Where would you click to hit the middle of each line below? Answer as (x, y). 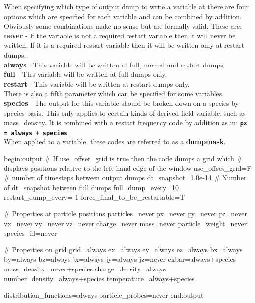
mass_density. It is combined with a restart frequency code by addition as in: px (126, 122)
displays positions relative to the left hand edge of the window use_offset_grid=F (128, 168)
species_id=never (31, 233)
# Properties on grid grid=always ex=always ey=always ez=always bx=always (123, 249)
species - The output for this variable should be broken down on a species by (122, 103)
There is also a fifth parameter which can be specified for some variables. (114, 93)
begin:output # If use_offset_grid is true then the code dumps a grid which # (123, 158)
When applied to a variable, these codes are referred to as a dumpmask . (115, 142)
